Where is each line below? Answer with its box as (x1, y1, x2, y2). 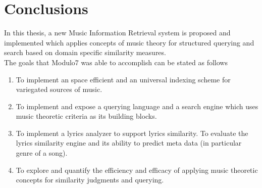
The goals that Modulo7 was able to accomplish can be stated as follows (4, 57, 228, 67)
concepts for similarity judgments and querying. (16, 174, 164, 185)
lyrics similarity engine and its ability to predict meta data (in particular (16, 137, 242, 148)
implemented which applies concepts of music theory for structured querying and (4, 37, 254, 48)
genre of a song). (16, 148, 68, 158)
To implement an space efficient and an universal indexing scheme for (16, 74, 231, 84)
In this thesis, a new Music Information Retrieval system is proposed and (4, 27, 231, 38)
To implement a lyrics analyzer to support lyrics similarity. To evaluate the (16, 127, 248, 138)
